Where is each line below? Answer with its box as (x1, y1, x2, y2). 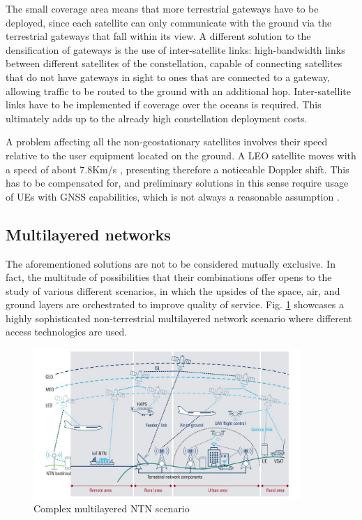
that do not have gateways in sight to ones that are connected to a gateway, (6, 69, 330, 84)
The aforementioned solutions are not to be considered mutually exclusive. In (6, 256, 335, 270)
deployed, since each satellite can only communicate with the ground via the (6, 15, 332, 29)
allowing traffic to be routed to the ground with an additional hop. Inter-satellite (6, 83, 351, 98)
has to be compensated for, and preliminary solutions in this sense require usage (6, 175, 349, 190)
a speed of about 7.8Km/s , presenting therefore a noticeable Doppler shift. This (6, 161, 349, 176)
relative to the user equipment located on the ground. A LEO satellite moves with (6, 147, 356, 162)
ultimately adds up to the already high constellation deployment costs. (6, 110, 308, 125)
